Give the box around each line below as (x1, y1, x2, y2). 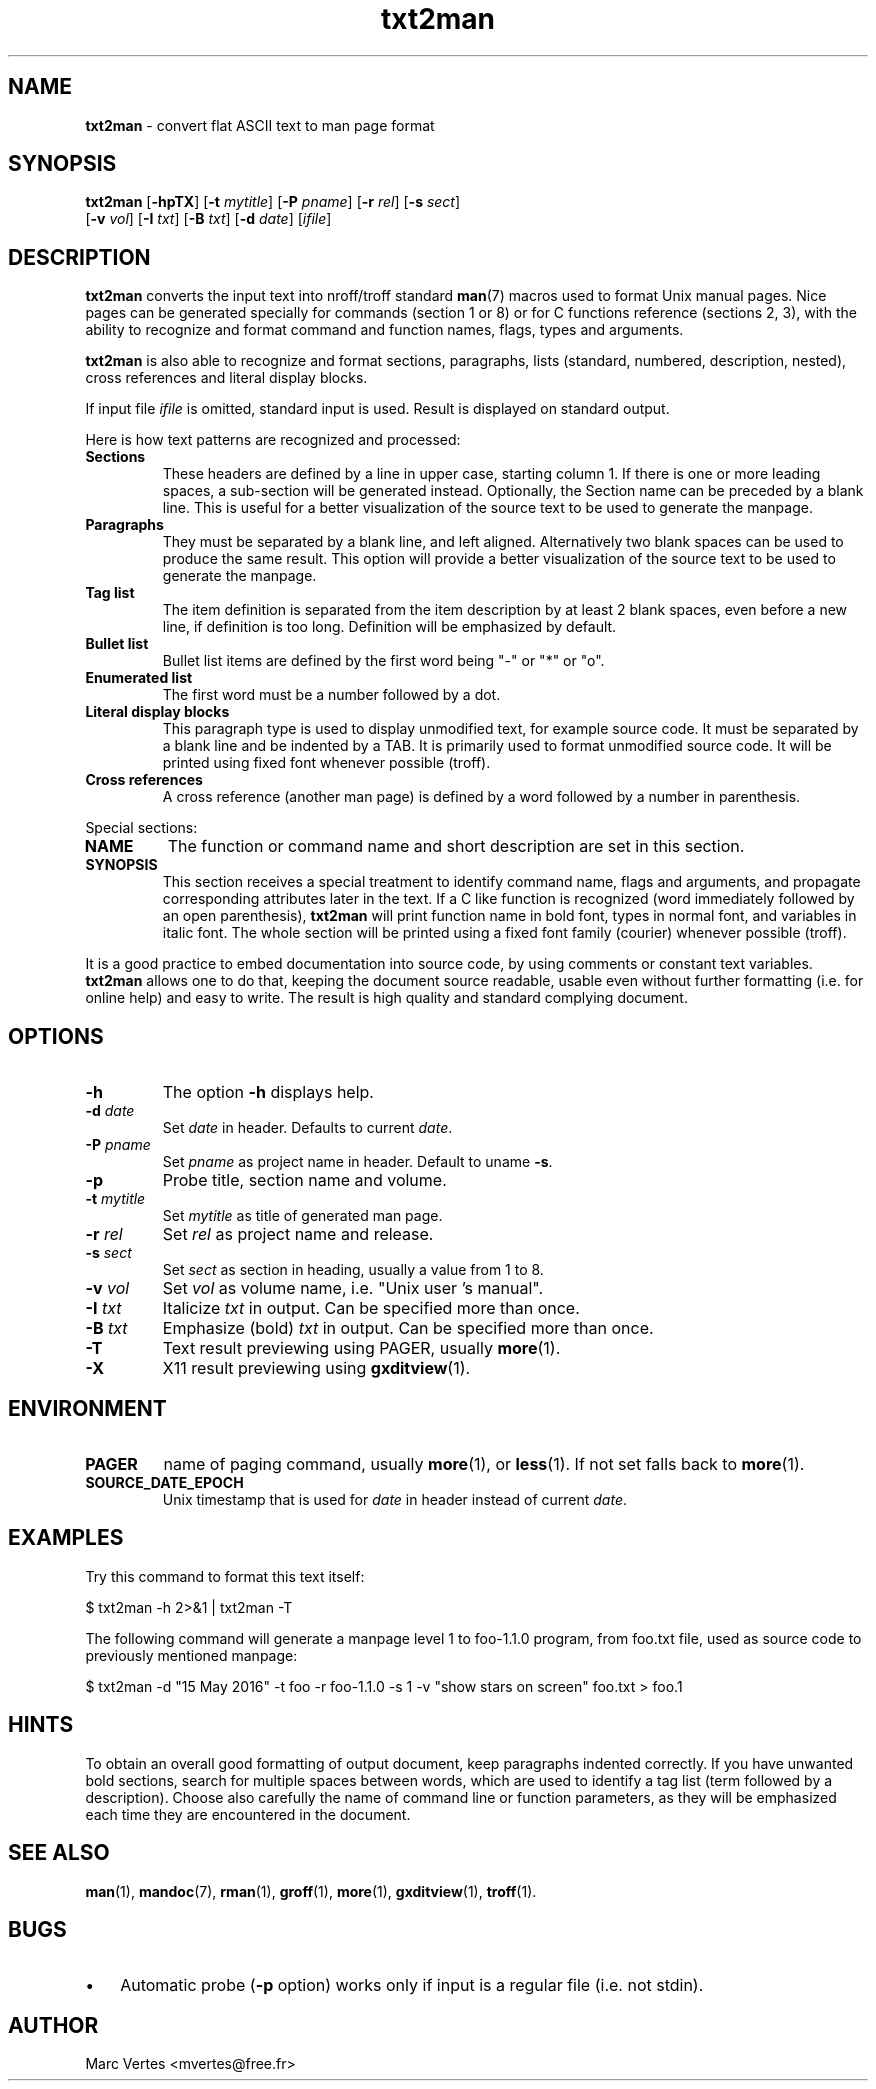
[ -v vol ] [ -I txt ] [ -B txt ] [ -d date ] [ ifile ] (85, 210, 332, 228)
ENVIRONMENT (8, 1395, 167, 1421)
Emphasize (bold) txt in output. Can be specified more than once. (162, 1318, 654, 1339)
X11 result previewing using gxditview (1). (162, 1358, 471, 1379)
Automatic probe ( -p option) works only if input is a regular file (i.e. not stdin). (120, 1975, 704, 1996)
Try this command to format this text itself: (85, 1567, 365, 1585)
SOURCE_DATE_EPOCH (85, 1473, 244, 1491)
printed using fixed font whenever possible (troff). (162, 754, 491, 772)
